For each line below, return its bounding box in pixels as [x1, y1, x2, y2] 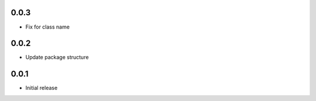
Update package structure [25, 54, 89, 61]
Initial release [25, 85, 58, 92]
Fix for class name [25, 23, 70, 30]
